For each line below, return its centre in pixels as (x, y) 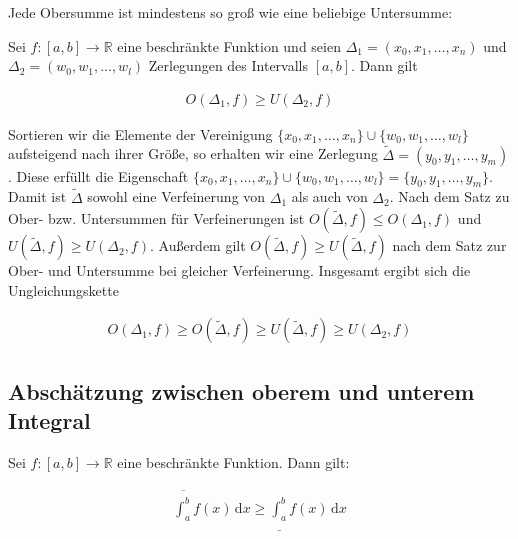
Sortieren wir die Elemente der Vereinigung (140, 133)
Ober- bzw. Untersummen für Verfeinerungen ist (156, 218)
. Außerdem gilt (197, 245)
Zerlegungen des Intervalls (228, 65)
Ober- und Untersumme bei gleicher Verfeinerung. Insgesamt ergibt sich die (239, 270)
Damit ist (37, 196)
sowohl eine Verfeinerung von (176, 196)
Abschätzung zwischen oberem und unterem (241, 390)
